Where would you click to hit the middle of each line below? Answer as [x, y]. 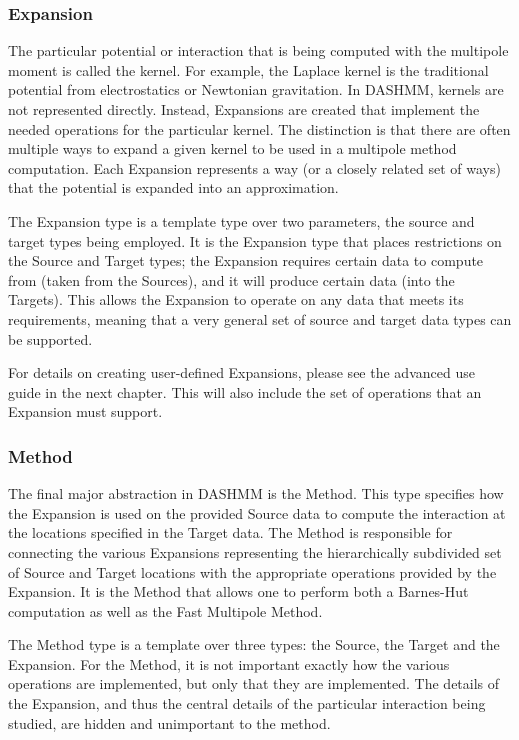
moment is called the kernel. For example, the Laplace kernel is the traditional [248, 69]
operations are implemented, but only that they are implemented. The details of [254, 683]
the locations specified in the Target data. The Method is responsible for [230, 532]
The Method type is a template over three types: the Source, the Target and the [254, 644]
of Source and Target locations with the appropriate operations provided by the [252, 571]
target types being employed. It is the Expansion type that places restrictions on [255, 240]
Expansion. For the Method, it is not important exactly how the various [229, 663]
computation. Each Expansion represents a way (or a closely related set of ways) [254, 167]
